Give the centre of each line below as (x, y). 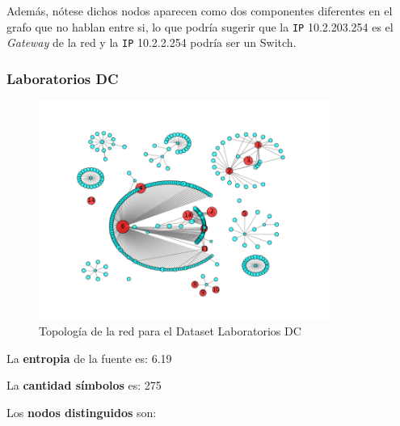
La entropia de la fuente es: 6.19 (89, 358)
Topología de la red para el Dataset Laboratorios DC (170, 331)
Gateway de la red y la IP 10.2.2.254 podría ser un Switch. (152, 42)
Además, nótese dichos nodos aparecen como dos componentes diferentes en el (200, 11)
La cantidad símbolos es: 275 (84, 385)
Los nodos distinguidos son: (82, 412)
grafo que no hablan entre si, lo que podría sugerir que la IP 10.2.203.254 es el (200, 26)
